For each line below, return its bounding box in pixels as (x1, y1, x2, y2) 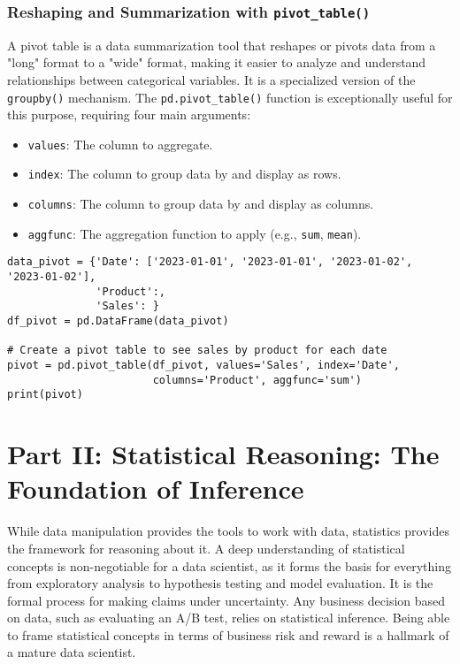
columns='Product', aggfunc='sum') (152, 373, 362, 386)
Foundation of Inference (7, 470, 304, 507)
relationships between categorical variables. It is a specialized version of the (7, 70, 416, 88)
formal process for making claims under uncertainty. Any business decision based (7, 591, 446, 609)
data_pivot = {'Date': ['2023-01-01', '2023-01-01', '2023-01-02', (7, 256, 413, 269)
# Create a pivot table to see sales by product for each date (7, 344, 387, 357)
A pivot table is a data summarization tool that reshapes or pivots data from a (7, 35, 436, 54)
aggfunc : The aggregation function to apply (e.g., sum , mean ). (27, 224, 362, 242)
